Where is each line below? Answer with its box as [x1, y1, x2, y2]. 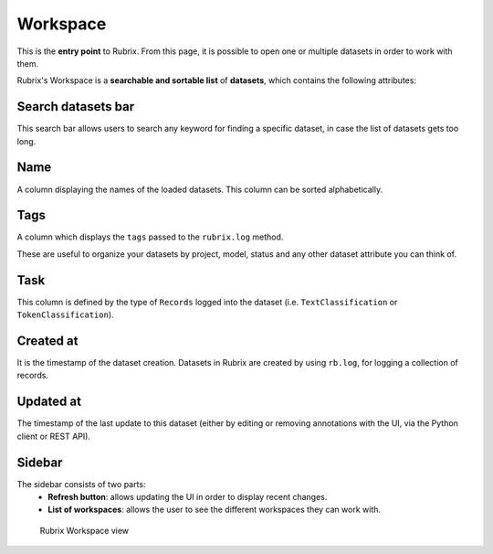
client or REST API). [16, 431, 91, 442]
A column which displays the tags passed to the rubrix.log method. [16, 231, 284, 242]
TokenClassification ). [16, 309, 114, 320]
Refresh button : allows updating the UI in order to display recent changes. [47, 492, 328, 503]
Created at [16, 333, 79, 348]
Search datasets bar [16, 99, 135, 114]
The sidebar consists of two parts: [16, 478, 146, 489]
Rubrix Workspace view [39, 525, 130, 536]
